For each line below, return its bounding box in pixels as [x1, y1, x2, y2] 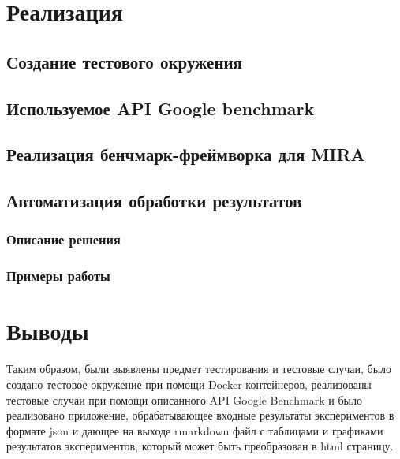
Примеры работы [6, 266, 110, 285]
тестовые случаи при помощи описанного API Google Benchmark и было [6, 391, 362, 408]
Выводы [6, 315, 89, 347]
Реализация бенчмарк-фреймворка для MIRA [6, 142, 365, 166]
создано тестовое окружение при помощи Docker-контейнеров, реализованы [6, 375, 372, 392]
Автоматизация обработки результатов [6, 188, 302, 213]
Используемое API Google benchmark [6, 95, 315, 120]
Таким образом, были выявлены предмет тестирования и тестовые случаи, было [6, 360, 392, 377]
